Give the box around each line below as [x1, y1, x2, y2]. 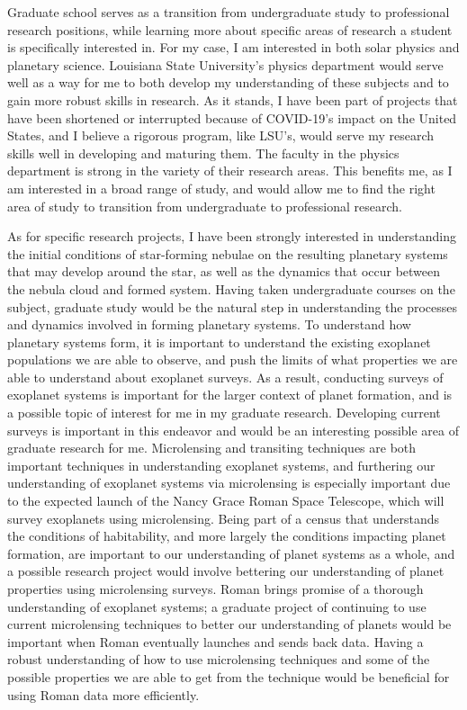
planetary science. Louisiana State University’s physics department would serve [7, 55, 444, 74]
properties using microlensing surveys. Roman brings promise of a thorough [7, 580, 424, 598]
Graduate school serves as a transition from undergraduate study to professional [7, 3, 450, 21]
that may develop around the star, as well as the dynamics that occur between [7, 262, 441, 281]
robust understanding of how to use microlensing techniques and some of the [7, 650, 430, 669]
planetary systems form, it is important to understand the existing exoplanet [7, 332, 431, 351]
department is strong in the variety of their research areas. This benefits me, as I [7, 161, 453, 180]
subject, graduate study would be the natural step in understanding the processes [7, 297, 458, 316]
